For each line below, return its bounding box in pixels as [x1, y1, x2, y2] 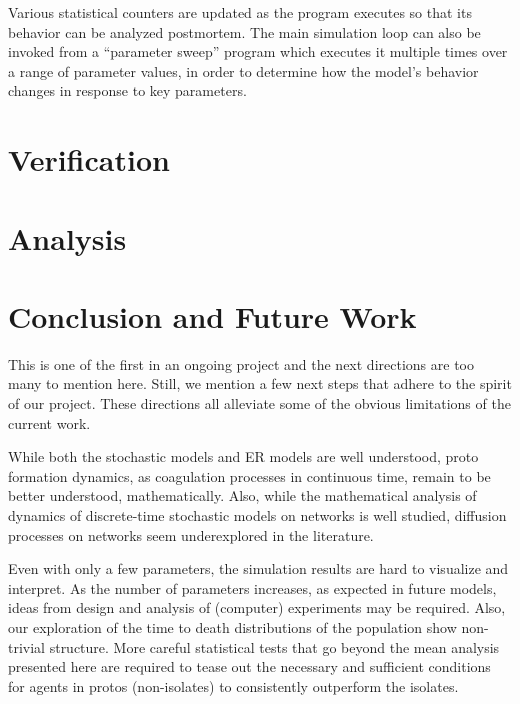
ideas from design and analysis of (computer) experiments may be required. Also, [8, 597, 506, 618]
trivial [8, 636, 46, 657]
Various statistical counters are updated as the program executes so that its [8, 2, 472, 22]
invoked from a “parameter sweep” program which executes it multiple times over [8, 41, 508, 62]
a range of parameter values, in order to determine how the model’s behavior [8, 60, 479, 81]
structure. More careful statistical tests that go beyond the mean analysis [49, 636, 500, 657]
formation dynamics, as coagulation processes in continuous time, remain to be [8, 465, 491, 486]
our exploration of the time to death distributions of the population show [8, 616, 457, 637]
